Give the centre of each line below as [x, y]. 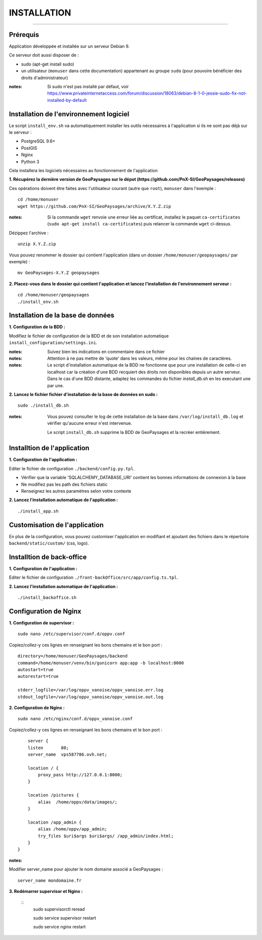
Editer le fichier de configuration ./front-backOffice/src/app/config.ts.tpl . [93, 577]
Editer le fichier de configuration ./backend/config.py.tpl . [72, 468]
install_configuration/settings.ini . [53, 343]
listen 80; [48, 748]
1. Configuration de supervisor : [41, 623]
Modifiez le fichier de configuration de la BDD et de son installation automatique [89, 336]
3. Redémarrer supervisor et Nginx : [46, 891]
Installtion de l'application [49, 448]
